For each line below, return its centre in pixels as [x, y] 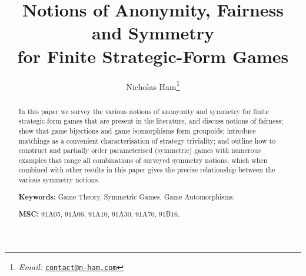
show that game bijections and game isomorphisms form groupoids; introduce [137, 130]
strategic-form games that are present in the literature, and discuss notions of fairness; [151, 121]
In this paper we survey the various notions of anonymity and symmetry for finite [144, 111]
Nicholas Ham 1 [153, 85]
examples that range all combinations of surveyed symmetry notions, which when [143, 160]
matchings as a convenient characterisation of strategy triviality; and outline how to [147, 140]
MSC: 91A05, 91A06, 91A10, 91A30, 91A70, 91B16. [99, 214]
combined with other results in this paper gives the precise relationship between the [147, 170]
